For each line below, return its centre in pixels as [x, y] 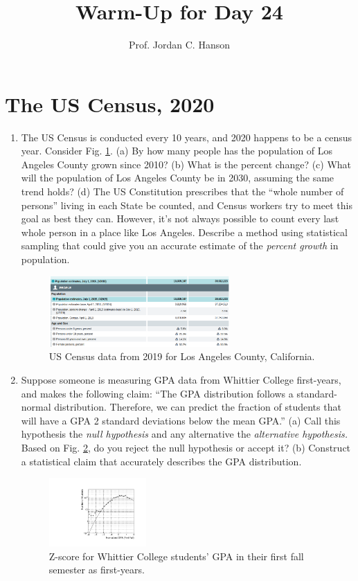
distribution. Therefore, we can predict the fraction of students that [198, 407]
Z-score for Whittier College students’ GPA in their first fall [176, 556]
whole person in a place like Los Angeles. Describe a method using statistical [184, 232]
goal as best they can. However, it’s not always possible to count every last [180, 218]
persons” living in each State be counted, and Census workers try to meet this [187, 205]
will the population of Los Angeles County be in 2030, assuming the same [178, 178]
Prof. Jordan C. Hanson [179, 45]
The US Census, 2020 [110, 104]
